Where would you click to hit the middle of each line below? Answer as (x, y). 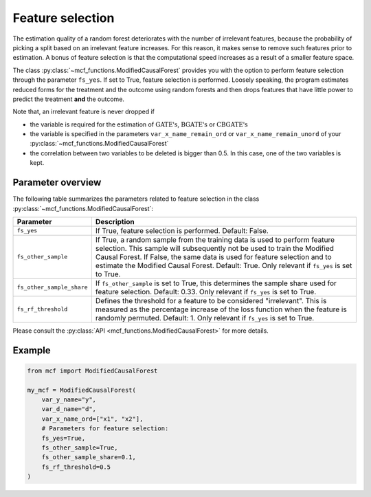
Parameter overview (57, 183)
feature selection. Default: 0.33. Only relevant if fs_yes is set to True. (206, 291)
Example (32, 350)
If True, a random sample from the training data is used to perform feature (215, 239)
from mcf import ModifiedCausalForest (92, 371)
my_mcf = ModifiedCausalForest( (82, 390)
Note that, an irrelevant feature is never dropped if (83, 112)
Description (115, 221)
